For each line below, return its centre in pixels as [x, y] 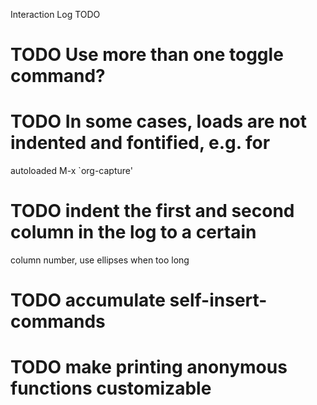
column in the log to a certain [133, 232]
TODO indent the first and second [152, 211]
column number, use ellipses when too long [100, 260]
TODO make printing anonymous [149, 367]
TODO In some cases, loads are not [159, 121]
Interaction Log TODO [55, 14]
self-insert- [218, 300]
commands [58, 321]
